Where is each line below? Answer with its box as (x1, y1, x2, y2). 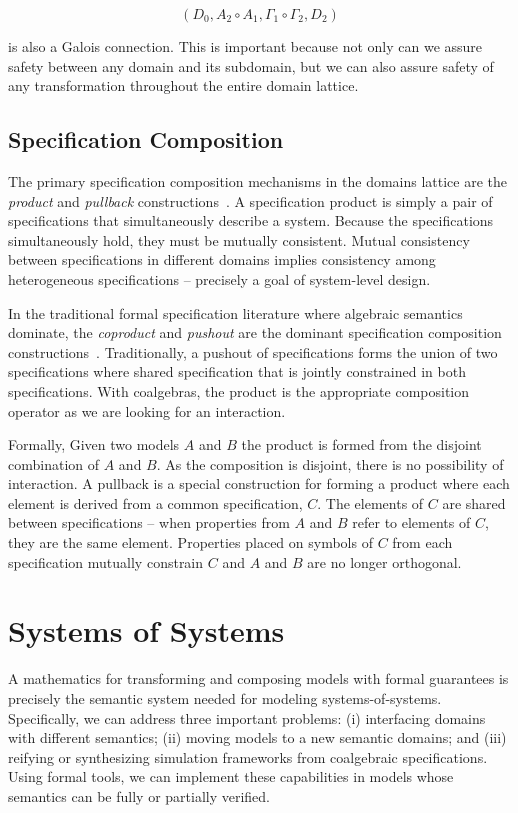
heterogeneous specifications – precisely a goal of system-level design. (8, 268, 431, 289)
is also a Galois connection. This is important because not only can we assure (8, 36, 483, 56)
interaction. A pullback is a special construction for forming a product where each (8, 473, 510, 494)
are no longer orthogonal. (307, 551, 462, 572)
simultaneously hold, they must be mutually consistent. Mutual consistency (8, 229, 470, 250)
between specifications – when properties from (8, 512, 290, 533)
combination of (8, 453, 100, 474)
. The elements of (317, 492, 424, 513)
